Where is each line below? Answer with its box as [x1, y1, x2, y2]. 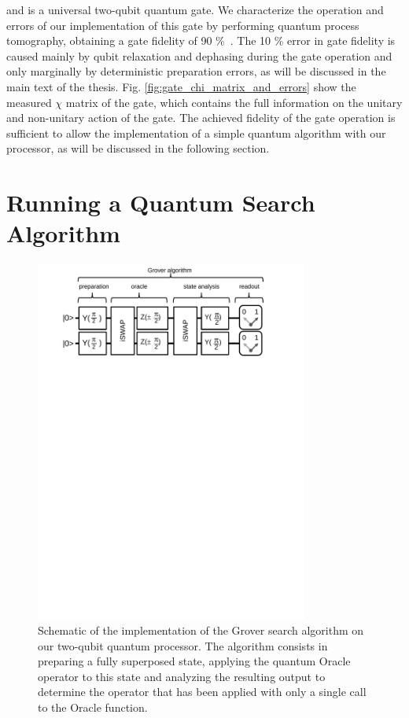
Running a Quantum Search [6, 186, 315, 219]
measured [6, 94, 52, 110]
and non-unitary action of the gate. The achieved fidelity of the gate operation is [6, 109, 396, 126]
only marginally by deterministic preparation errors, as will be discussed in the [6, 63, 386, 79]
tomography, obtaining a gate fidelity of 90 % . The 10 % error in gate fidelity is [6, 32, 396, 49]
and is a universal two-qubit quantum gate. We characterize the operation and [6, 2, 384, 17]
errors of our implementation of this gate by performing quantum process [6, 17, 359, 33]
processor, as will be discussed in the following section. [6, 140, 270, 156]
